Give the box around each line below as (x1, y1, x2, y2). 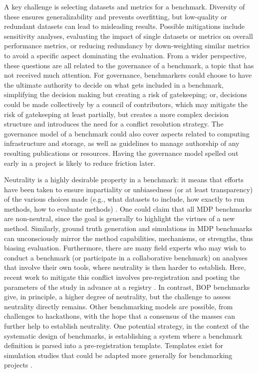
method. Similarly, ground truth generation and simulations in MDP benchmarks (4, 223, 253, 234)
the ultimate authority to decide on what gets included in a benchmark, (4, 79, 224, 90)
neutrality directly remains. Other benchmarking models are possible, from (4, 301, 233, 311)
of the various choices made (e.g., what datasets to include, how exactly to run (4, 194, 245, 204)
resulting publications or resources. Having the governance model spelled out (4, 147, 239, 158)
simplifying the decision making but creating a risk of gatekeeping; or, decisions (4, 89, 248, 100)
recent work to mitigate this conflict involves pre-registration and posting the (4, 272, 240, 282)
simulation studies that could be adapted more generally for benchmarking (4, 350, 233, 360)
